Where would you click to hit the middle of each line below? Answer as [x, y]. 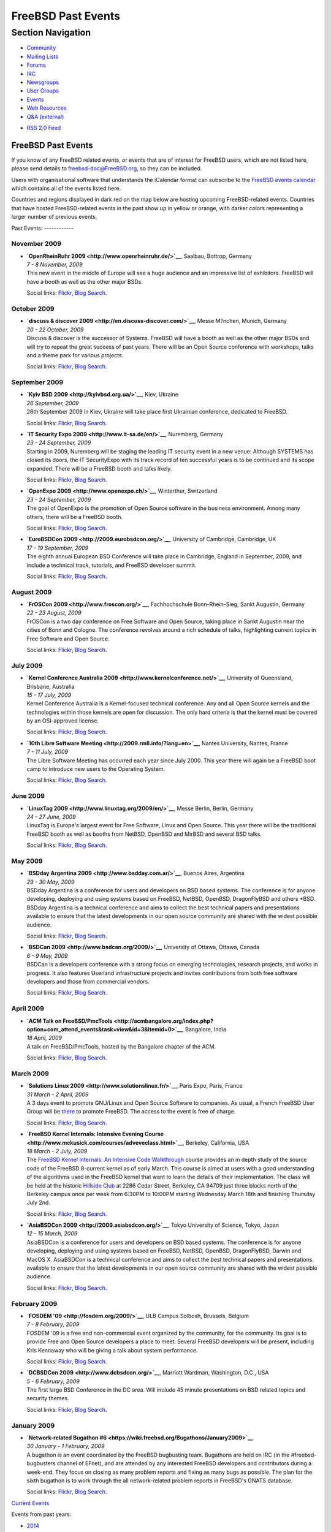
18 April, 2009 [44, 1038]
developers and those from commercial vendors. [88, 981]
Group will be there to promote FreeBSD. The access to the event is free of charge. [131, 1112]
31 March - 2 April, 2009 [58, 1094]
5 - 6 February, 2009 [53, 1381]
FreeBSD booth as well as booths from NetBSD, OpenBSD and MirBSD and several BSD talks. [144, 834]
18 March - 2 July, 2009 [57, 1151]
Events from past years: [41, 1514]
